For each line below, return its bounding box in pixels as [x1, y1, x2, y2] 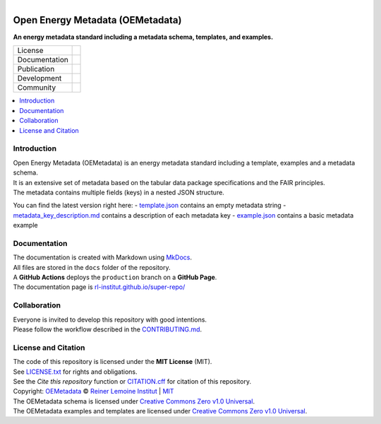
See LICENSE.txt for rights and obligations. [13, 367, 138, 376]
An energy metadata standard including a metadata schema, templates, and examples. [13, 33, 274, 42]
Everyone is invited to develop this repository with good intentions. [13, 315, 207, 324]
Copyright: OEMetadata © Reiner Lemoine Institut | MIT [13, 387, 174, 396]
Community [17, 83, 56, 93]
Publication [17, 64, 55, 74]
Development [17, 73, 62, 83]
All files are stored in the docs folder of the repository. [13, 263, 171, 271]
